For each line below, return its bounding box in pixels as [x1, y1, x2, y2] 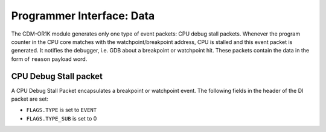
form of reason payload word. [11, 55, 88, 63]
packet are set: [11, 95, 48, 102]
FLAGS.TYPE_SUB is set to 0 [26, 115, 97, 122]
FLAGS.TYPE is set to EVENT [26, 106, 97, 114]
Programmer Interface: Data [11, 9, 155, 22]
